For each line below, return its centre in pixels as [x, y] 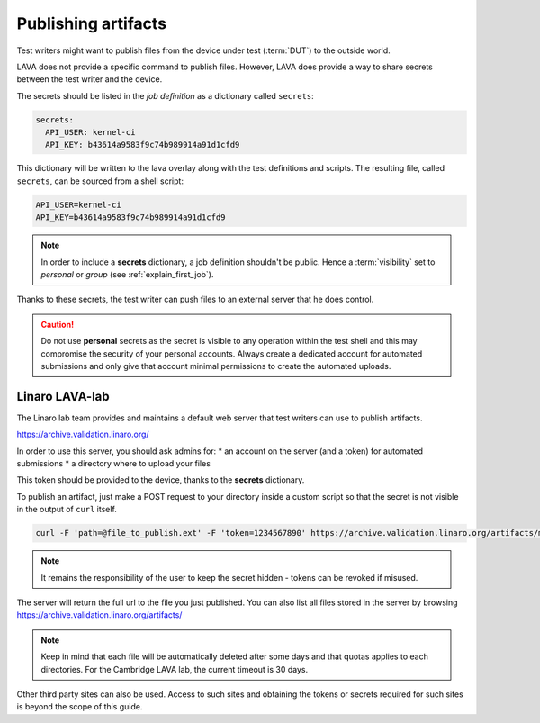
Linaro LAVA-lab [63, 396]
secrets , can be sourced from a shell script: [100, 181]
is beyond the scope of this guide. [80, 707]
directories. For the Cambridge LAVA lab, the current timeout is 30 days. [175, 669]
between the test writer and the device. [90, 79]
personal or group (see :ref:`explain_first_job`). [128, 274]
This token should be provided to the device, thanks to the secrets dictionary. [161, 480]
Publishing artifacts [91, 23]
